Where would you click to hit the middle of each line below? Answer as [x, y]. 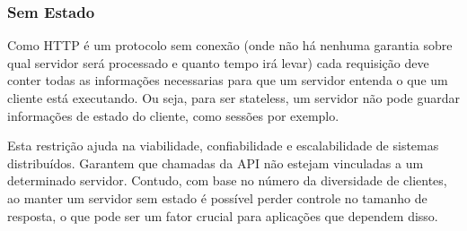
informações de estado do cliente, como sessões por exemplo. [173, 115]
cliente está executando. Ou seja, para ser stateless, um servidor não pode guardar [233, 98]
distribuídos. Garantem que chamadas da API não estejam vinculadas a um [216, 163]
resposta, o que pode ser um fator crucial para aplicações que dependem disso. [223, 215]
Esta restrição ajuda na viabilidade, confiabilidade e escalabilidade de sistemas [223, 145]
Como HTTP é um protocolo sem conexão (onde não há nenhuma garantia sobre [230, 45]
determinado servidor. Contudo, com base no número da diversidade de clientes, [227, 180]
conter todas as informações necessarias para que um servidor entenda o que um [228, 80]
